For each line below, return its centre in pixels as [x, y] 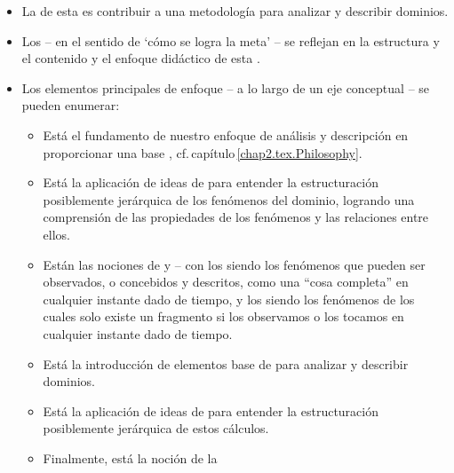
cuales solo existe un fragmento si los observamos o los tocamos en [223, 316]
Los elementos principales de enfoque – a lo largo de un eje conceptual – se [226, 87]
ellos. [57, 234]
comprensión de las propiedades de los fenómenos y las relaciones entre [236, 217]
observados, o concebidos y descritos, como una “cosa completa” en [226, 282]
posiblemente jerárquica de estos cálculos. [156, 428]
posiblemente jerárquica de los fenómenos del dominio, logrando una [229, 199]
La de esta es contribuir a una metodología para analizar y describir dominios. [235, 11]
